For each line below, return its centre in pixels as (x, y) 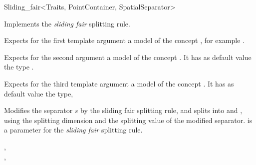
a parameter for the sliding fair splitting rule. (73, 130)
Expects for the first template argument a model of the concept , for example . (124, 40)
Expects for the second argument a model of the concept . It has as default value (128, 57)
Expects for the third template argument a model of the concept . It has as (119, 83)
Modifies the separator (38, 110)
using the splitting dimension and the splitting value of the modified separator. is (128, 120)
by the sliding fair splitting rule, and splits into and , (161, 110)
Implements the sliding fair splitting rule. (67, 23)
